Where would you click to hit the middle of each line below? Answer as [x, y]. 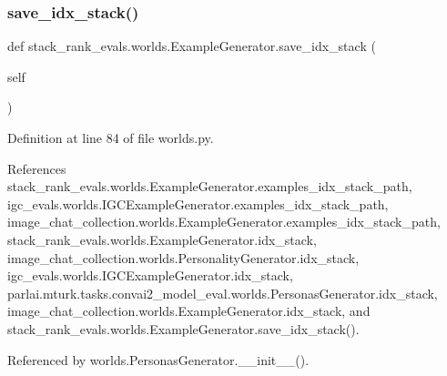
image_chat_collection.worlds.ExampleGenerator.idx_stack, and [189, 311]
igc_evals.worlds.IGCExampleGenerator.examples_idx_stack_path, [198, 203]
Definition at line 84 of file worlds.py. [111, 137]
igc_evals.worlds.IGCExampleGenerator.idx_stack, [150, 275]
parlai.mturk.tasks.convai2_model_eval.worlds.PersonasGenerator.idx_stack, [223, 293]
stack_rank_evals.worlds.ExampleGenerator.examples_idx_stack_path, [210, 186]
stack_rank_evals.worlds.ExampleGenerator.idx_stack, [162, 239]
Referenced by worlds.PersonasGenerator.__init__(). [158, 359]
